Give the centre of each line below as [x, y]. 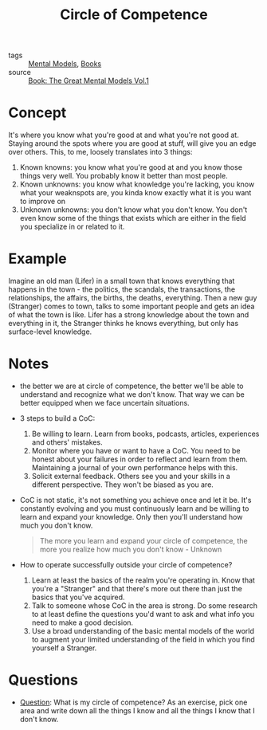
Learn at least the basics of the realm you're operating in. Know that [143, 580]
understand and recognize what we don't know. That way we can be [132, 394]
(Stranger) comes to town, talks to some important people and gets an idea [132, 306]
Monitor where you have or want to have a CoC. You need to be [136, 451]
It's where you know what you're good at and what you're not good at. [124, 135]
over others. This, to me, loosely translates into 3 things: [100, 152]
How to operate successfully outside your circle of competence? [126, 565]
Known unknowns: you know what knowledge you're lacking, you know [137, 184]
